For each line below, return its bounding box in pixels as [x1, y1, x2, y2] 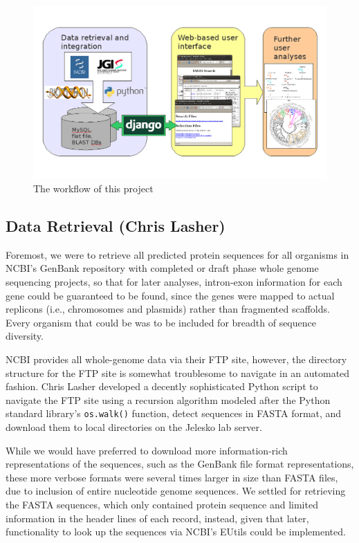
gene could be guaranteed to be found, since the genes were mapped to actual [6, 288, 335, 302]
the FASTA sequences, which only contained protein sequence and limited [6, 497, 318, 512]
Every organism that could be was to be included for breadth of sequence [6, 315, 316, 329]
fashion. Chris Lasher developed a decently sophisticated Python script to [6, 379, 318, 394]
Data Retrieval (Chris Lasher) [6, 215, 225, 237]
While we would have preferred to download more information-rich [6, 443, 288, 457]
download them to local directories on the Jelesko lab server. [6, 420, 262, 434]
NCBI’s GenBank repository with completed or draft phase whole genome [6, 261, 319, 275]
